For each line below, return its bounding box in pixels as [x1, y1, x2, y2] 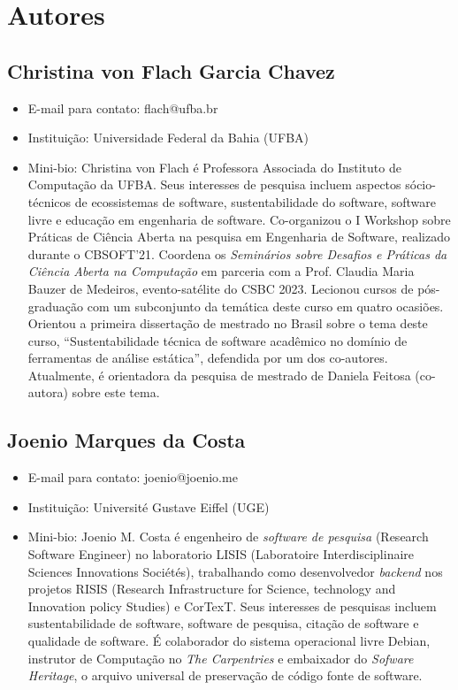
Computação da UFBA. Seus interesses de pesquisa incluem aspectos [27, 175, 401, 194]
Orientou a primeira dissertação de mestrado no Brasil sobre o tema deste [27, 314, 428, 333]
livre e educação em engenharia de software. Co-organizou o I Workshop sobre [27, 210, 451, 228]
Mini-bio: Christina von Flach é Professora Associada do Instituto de [27, 157, 401, 176]
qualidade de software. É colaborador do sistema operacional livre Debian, [27, 632, 431, 650]
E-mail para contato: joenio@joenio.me [27, 468, 238, 487]
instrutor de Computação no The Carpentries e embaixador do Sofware [27, 648, 414, 667]
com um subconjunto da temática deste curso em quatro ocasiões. [87, 296, 444, 315]
